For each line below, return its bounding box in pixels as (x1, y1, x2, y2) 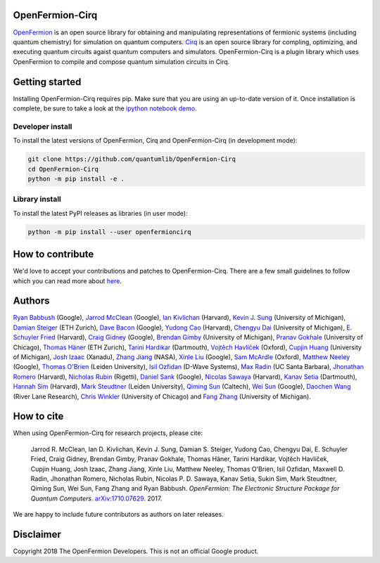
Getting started (13, 76, 82, 88)
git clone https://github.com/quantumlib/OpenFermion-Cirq (27, 155, 236, 163)
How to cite (13, 410, 64, 422)
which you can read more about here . (13, 276, 122, 285)
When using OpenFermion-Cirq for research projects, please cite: (13, 429, 203, 437)
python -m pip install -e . (27, 174, 125, 183)
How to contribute (13, 248, 94, 260)
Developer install (13, 122, 72, 131)
